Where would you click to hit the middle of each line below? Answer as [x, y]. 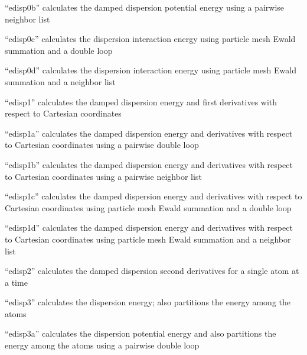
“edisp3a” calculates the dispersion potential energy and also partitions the [141, 333]
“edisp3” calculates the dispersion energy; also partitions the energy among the [148, 302]
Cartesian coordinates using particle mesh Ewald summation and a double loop [148, 207]
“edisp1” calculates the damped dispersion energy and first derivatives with [141, 101]
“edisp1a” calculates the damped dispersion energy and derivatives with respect [149, 133]
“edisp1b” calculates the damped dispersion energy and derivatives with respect [149, 164]
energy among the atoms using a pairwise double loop [102, 345]
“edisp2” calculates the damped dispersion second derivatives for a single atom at [152, 271]
